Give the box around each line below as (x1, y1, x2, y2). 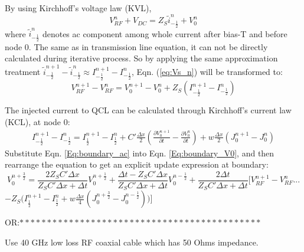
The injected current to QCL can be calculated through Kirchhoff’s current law (5, 104, 292, 116)
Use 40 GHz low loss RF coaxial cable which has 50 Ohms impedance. (5, 235, 259, 248)
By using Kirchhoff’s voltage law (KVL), (5, 2, 152, 14)
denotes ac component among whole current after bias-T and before (42, 27, 287, 40)
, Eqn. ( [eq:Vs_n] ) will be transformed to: (131, 65, 283, 77)
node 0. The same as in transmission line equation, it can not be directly (5, 40, 268, 53)
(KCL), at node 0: (5, 116, 70, 128)
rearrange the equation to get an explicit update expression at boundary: (5, 158, 269, 171)
